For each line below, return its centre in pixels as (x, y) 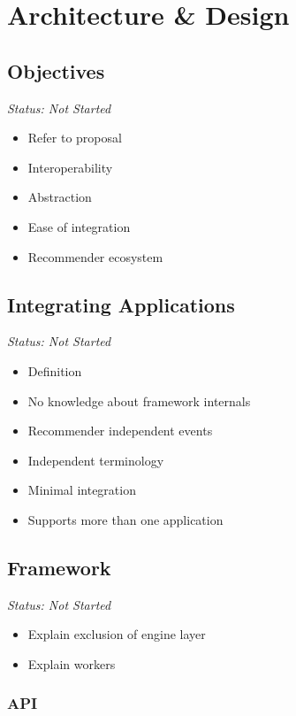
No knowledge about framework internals (139, 400)
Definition (55, 370)
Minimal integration (82, 490)
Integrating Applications (121, 304)
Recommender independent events (120, 431)
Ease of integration (79, 226)
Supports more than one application (125, 519)
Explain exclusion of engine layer (117, 634)
